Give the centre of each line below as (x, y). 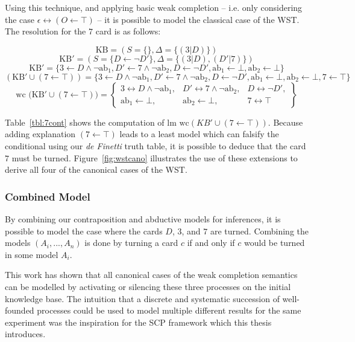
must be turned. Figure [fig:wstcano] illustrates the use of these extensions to (155, 157)
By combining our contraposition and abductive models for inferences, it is (143, 218)
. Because (285, 122)
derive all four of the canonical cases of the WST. (96, 169)
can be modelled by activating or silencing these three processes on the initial (148, 286)
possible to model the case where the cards (84, 231)
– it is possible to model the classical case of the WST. (198, 19)
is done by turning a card (131, 243)
